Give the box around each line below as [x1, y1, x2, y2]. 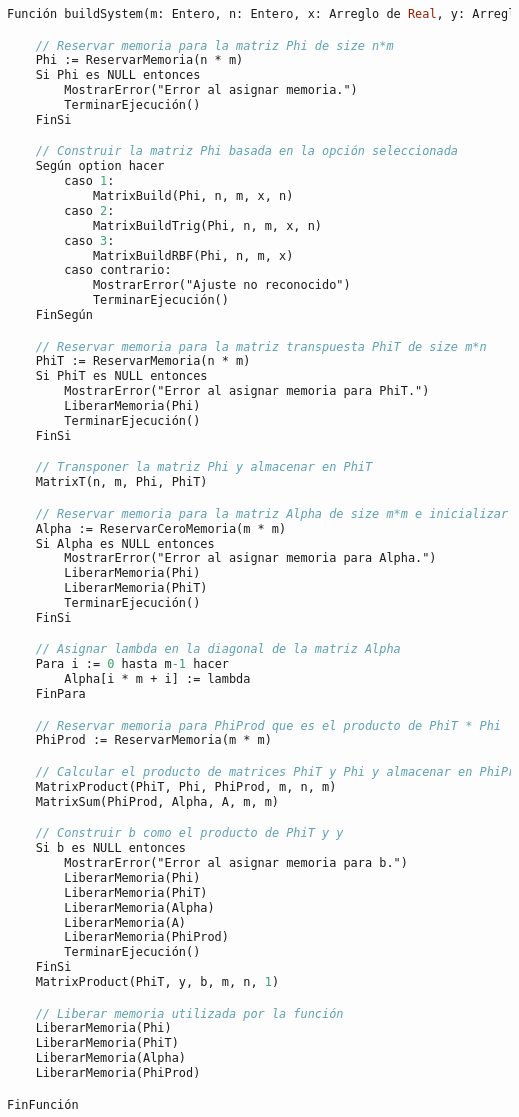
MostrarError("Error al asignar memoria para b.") [64, 856, 408, 871]
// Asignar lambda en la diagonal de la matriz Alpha [35, 642, 401, 657]
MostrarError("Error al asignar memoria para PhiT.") [64, 384, 430, 399]
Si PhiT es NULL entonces [35, 369, 208, 384]
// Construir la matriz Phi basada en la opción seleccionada [35, 144, 459, 159]
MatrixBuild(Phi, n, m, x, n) [92, 189, 294, 204]
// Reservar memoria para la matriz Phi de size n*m [35, 38, 394, 53]
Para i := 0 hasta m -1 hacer [35, 657, 229, 672]
